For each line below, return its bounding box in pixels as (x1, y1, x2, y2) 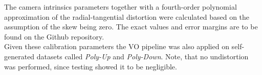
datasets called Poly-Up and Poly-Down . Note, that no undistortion (36, 51, 249, 61)
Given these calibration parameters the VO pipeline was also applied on (4, 41, 229, 52)
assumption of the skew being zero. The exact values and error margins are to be (4, 21, 258, 32)
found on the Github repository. (4, 31, 104, 42)
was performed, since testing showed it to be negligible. (4, 61, 177, 71)
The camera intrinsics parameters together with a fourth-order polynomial (4, 2, 237, 12)
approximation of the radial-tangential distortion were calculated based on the (4, 11, 250, 22)
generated (4, 51, 35, 61)
